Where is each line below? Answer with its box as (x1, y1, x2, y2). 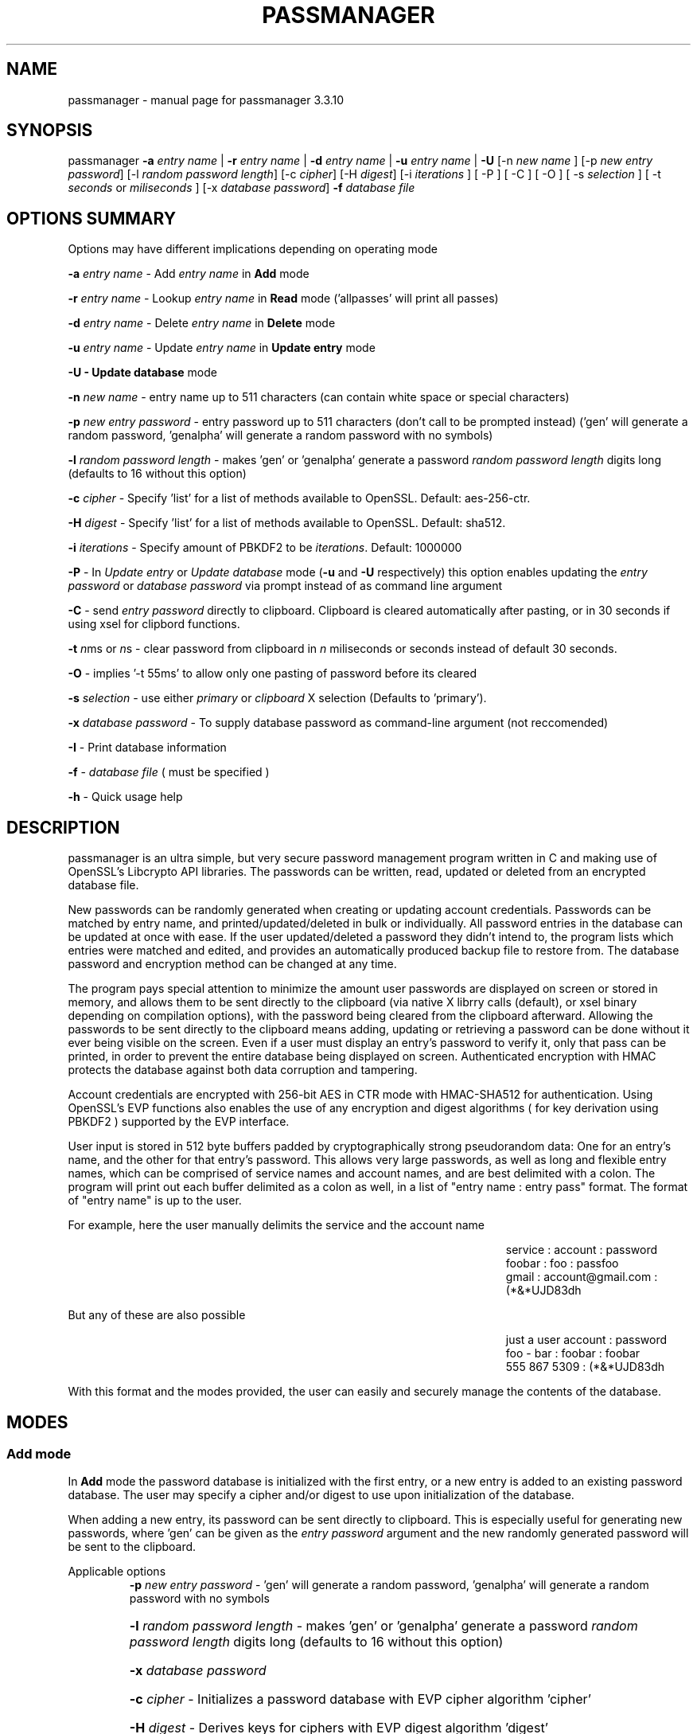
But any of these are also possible (68, 1308, 246, 1322)
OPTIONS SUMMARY (6, 208, 177, 228)
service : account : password (505, 1243, 658, 1257)
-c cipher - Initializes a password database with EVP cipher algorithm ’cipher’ (129, 1691, 591, 1708)
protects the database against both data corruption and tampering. (68, 1063, 418, 1077)
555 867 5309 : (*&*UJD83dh (505, 1360, 665, 1374)
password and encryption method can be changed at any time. (68, 957, 397, 971)
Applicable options (68, 1564, 166, 1579)
